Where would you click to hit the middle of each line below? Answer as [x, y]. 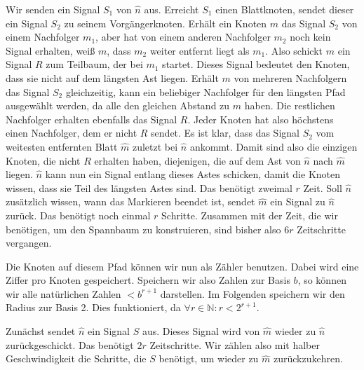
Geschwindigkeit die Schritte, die [76, 358]
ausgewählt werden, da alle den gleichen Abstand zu [118, 105]
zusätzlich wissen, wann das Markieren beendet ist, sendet [130, 201]
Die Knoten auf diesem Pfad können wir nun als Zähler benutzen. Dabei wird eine [182, 266]
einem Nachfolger [43, 37]
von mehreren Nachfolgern [290, 77]
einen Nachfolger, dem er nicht [72, 133]
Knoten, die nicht [43, 160]
